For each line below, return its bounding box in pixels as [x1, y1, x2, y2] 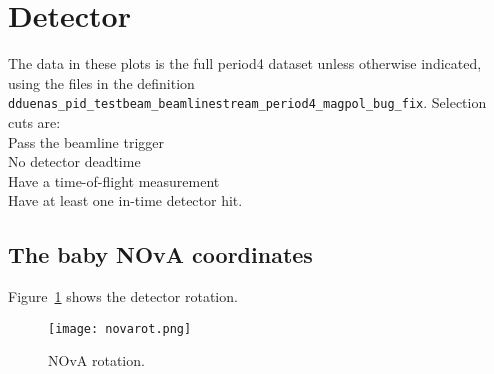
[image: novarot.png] [48, 321, 192, 336]
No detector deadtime [8, 151, 141, 172]
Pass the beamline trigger [8, 131, 164, 152]
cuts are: [8, 111, 61, 132]
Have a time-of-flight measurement [8, 170, 220, 191]
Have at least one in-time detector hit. [8, 190, 243, 211]
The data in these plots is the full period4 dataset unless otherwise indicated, [8, 53, 482, 74]
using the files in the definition [8, 72, 195, 93]
